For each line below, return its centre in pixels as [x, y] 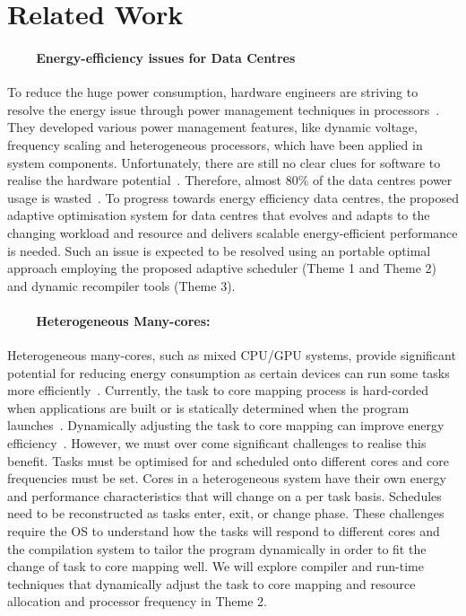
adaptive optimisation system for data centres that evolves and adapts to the [219, 215]
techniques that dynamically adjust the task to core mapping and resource [211, 583]
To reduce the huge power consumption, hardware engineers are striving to [213, 92]
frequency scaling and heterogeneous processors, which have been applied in [215, 144]
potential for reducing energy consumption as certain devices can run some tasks [229, 372]
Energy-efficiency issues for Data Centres [166, 57]
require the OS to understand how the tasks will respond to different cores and [224, 531]
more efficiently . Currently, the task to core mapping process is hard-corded [218, 390]
